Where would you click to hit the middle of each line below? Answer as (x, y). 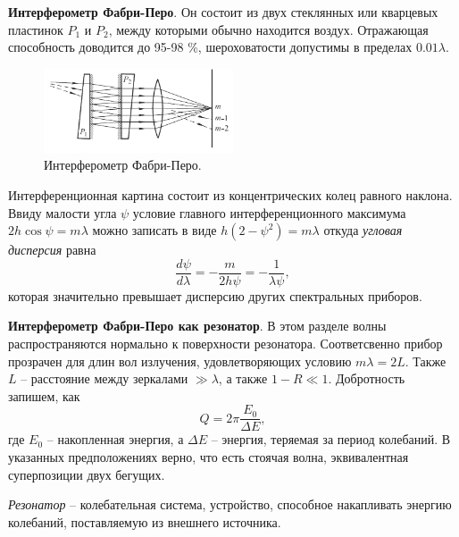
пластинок (36, 29)
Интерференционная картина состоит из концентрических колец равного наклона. (230, 195)
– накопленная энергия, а (115, 439)
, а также (243, 378)
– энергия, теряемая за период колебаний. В (331, 439)
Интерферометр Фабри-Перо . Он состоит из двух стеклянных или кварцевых (223, 12)
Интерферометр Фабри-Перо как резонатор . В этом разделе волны (197, 326)
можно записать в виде (154, 230)
